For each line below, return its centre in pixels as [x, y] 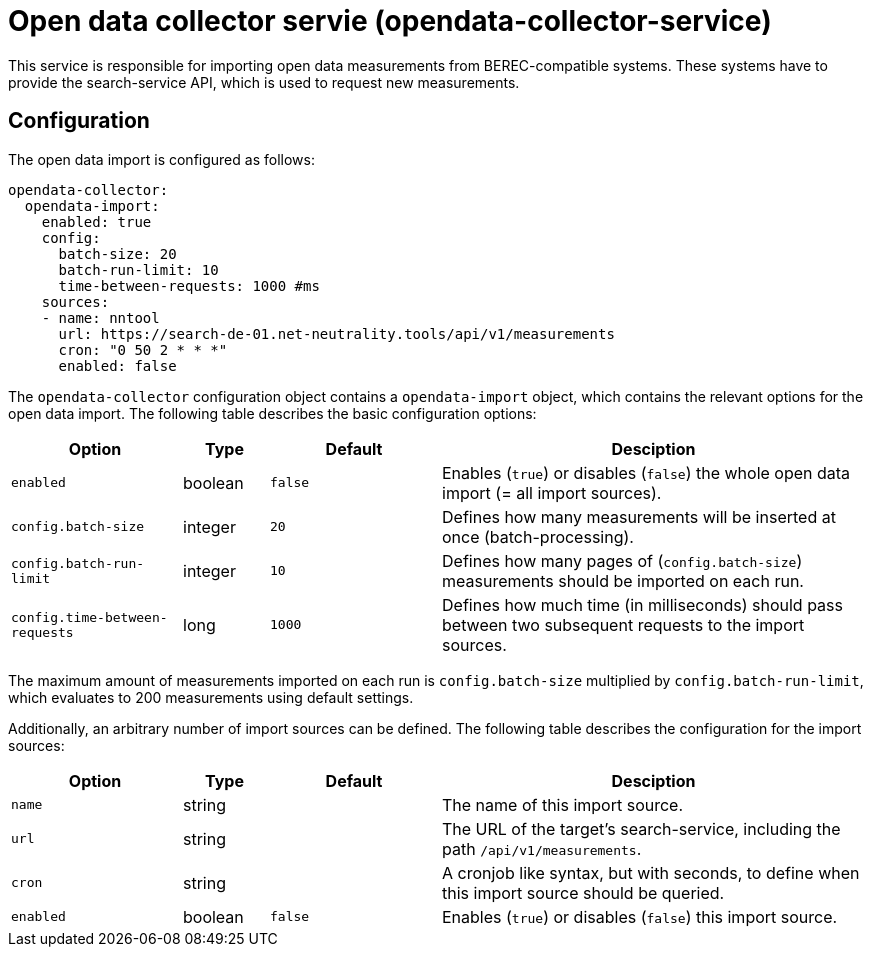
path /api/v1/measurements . [542, 848]
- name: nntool [100, 317]
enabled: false [117, 365]
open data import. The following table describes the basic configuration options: [272, 413]
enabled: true [96, 221]
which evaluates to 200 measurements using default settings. [211, 697]
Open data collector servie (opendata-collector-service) [390, 21]
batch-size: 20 [117, 253]
